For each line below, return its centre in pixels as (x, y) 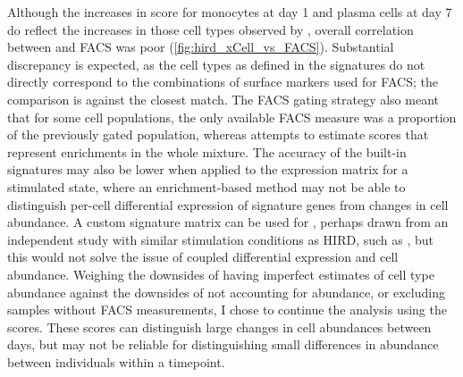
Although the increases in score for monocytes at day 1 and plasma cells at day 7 (230, 12)
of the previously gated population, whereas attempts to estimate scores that (218, 134)
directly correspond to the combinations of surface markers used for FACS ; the (223, 82)
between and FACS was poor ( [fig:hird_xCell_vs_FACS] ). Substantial (201, 47)
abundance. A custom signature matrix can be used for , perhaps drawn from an (228, 222)
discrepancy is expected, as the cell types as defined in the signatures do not (216, 64)
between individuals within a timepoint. (116, 361)
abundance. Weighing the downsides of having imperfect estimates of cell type (221, 274)
